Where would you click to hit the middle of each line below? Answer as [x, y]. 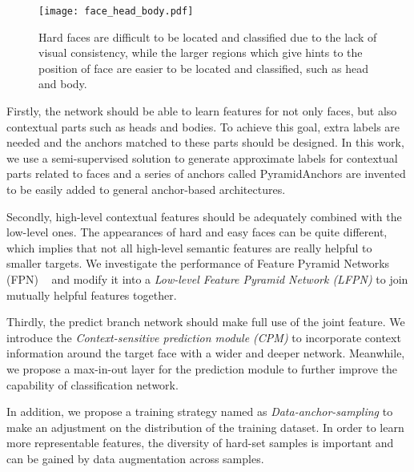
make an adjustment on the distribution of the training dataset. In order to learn [205, 427]
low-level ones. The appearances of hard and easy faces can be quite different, [197, 232]
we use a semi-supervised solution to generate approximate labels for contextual [202, 157]
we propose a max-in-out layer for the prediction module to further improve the [202, 368]
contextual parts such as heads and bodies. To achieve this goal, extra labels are [203, 126]
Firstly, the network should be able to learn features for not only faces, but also [202, 111]
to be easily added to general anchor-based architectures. [146, 189]
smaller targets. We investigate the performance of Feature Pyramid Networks [198, 263]
